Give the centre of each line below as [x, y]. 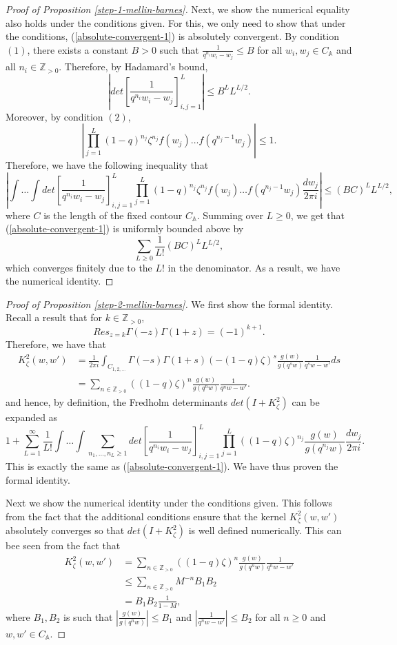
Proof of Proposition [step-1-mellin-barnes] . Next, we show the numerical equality [178, 9]
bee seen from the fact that [63, 545]
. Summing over [230, 215]
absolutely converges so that [65, 530]
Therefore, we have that [56, 344]
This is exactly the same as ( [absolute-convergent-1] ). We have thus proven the [172, 466]
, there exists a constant [78, 49]
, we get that [317, 215]
